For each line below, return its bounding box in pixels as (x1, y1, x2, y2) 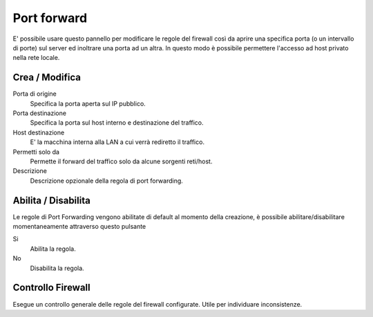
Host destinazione (12, 128, 65, 136)
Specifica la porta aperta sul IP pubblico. (30, 99, 146, 108)
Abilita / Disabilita (12, 194, 91, 206)
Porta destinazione (12, 109, 67, 117)
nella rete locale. (12, 54, 60, 62)
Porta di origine (12, 90, 57, 98)
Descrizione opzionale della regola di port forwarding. (30, 176, 183, 185)
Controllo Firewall (12, 282, 90, 294)
